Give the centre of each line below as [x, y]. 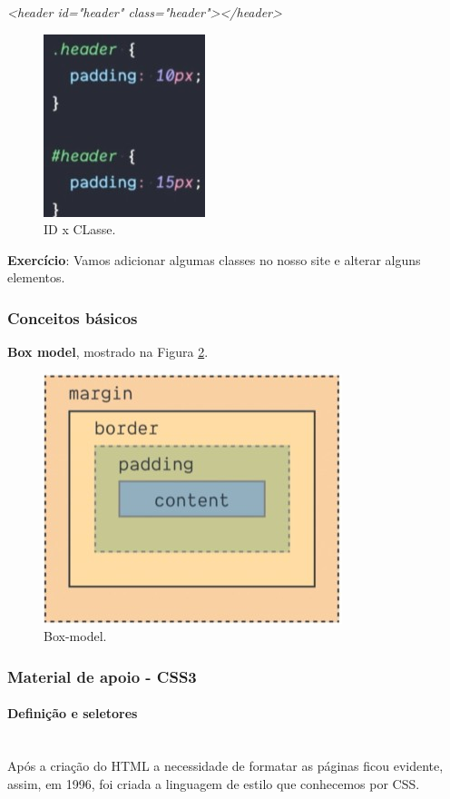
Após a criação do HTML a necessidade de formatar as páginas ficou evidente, [225, 766]
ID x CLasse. [80, 229]
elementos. [36, 277]
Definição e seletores [73, 713]
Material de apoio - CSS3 [102, 676]
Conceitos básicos [73, 317]
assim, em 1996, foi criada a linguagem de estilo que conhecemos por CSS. [214, 783]
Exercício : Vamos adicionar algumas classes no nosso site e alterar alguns [214, 259]
